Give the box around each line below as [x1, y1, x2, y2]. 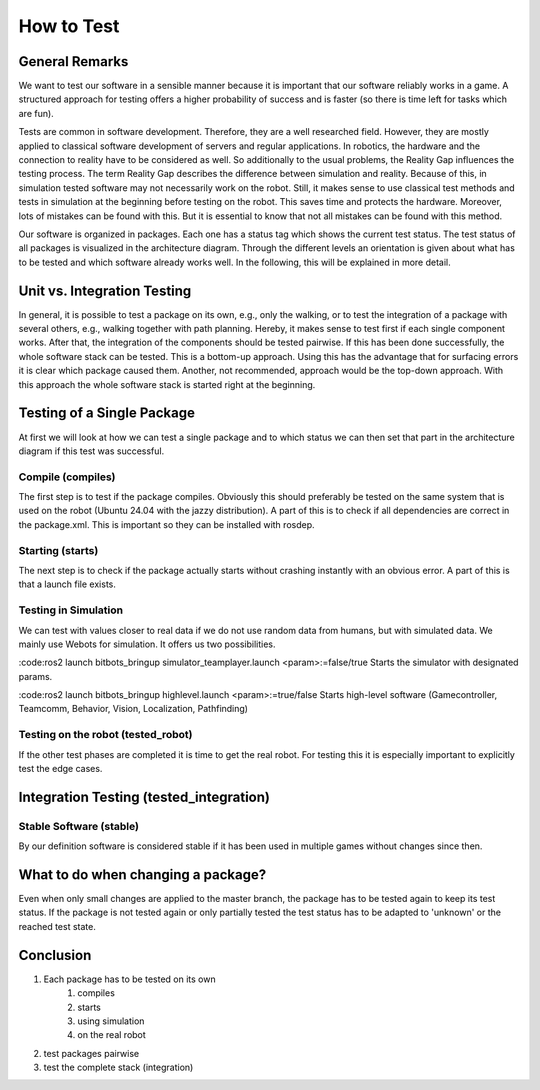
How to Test [18, 15, 120, 37]
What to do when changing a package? [18, 866, 267, 883]
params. [18, 670, 53, 682]
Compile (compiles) [18, 470, 116, 484]
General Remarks [18, 53, 129, 70]
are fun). [18, 107, 54, 119]
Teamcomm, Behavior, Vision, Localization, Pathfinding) [18, 703, 249, 715]
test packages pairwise [43, 1047, 140, 1059]
